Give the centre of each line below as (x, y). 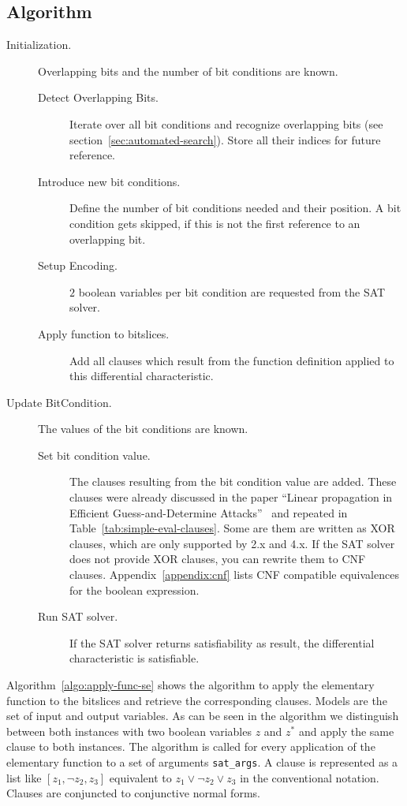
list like (24, 777)
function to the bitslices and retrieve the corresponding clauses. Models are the (197, 700)
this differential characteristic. (142, 376)
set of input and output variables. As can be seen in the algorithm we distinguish (203, 716)
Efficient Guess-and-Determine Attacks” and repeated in (209, 512)
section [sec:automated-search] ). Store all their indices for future (225, 139)
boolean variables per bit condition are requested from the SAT (232, 291)
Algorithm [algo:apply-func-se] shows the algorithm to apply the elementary (190, 685)
